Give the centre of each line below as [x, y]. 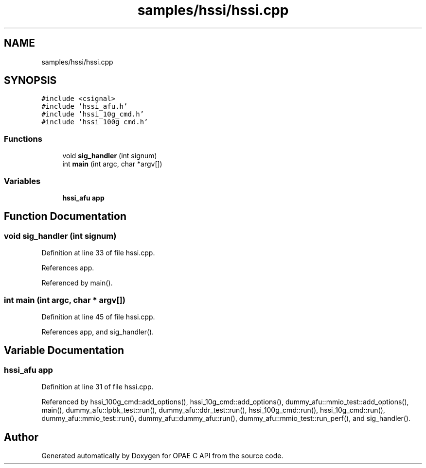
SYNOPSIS [30, 81]
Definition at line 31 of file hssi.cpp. [98, 387]
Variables [22, 181]
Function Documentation [65, 217]
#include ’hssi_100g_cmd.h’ [95, 122]
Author [21, 437]
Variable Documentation [64, 351]
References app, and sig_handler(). [98, 332]
